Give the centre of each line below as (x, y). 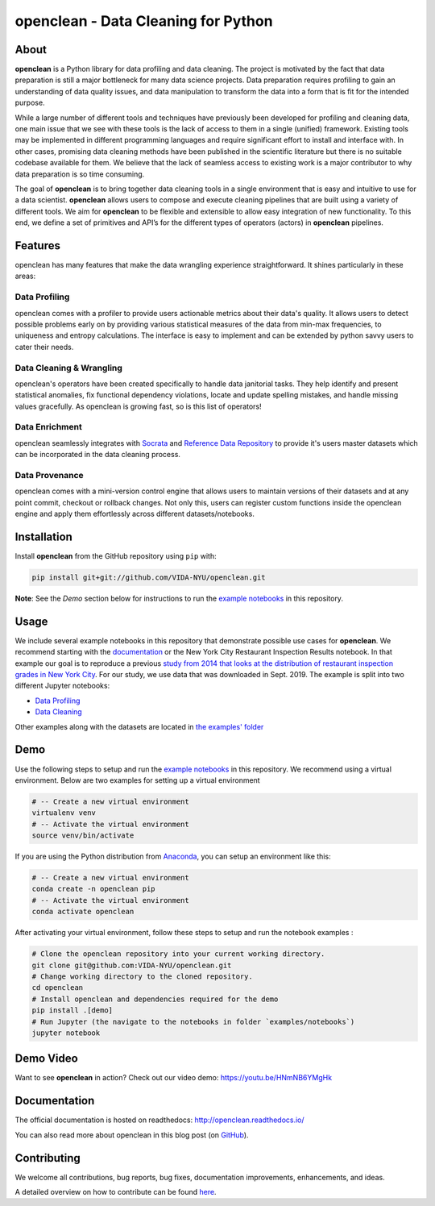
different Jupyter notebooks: (62, 686)
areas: (25, 276)
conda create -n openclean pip (94, 889)
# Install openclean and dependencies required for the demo (155, 999)
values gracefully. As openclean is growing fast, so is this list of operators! (138, 406)
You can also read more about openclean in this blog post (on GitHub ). (132, 1135)
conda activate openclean (83, 912)
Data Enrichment (48, 427)
